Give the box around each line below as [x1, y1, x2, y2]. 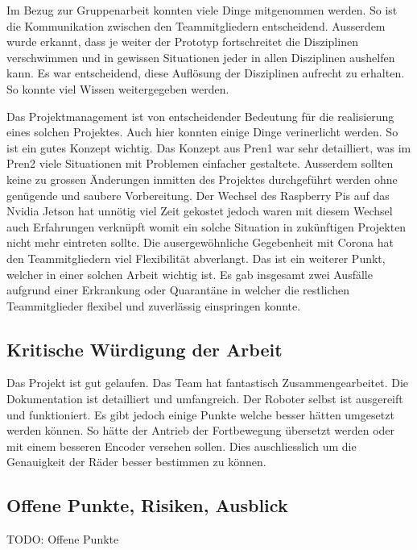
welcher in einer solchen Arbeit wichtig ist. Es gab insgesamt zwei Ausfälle [6, 265, 373, 282]
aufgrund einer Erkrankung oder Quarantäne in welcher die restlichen [6, 281, 350, 298]
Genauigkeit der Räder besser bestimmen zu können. [6, 453, 266, 470]
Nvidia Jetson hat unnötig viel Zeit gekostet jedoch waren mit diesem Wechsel [6, 202, 393, 219]
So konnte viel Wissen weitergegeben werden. [6, 80, 229, 97]
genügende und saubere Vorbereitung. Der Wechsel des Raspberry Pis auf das [6, 186, 390, 203]
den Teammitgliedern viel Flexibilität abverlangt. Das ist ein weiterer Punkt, [6, 249, 386, 266]
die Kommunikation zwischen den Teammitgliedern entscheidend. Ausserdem [6, 17, 386, 34]
